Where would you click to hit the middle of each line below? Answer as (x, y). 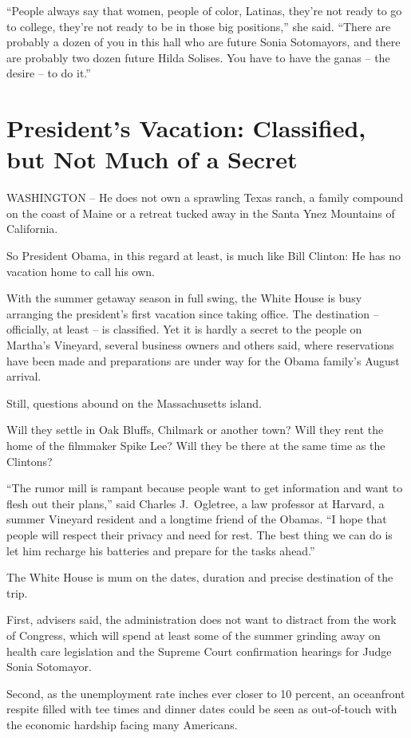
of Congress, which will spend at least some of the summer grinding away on (194, 635)
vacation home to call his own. (81, 271)
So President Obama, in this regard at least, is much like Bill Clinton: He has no (204, 256)
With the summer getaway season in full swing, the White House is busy (184, 298)
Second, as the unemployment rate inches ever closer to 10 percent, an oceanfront (206, 693)
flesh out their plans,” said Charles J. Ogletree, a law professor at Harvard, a (196, 503)
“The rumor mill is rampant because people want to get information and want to (205, 488)
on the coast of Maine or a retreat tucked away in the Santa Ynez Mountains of (201, 213)
